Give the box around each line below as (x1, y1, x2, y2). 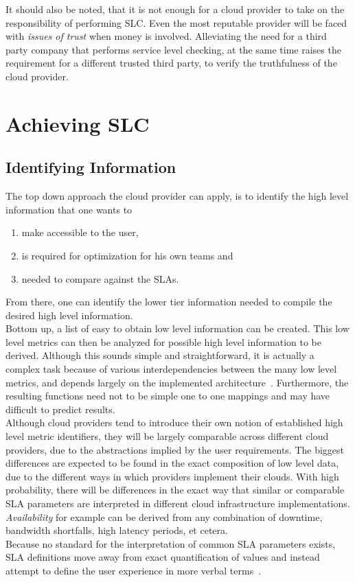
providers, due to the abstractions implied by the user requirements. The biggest (5, 442, 345, 456)
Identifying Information (5, 156, 176, 178)
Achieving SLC (5, 109, 150, 137)
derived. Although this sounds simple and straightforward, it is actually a (5, 348, 314, 362)
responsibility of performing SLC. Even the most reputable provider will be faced (5, 15, 347, 30)
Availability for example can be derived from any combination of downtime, (5, 509, 323, 524)
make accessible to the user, (21, 225, 139, 240)
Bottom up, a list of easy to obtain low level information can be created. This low (5, 321, 350, 336)
